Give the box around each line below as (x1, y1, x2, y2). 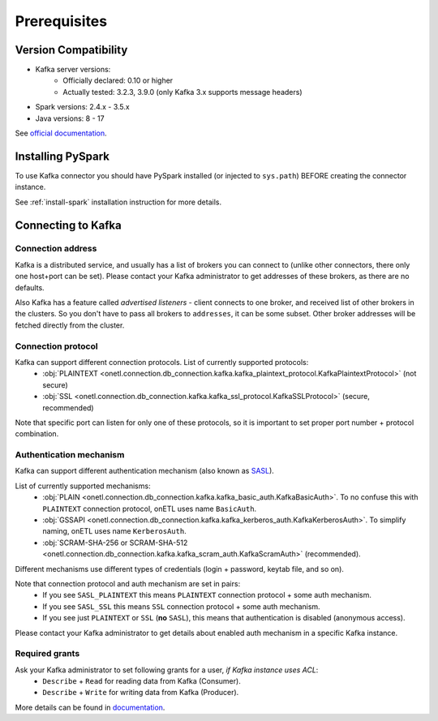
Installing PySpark (15, 149, 109, 163)
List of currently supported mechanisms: (15, 481, 151, 491)
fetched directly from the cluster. (15, 320, 125, 330)
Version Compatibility (15, 43, 128, 57)
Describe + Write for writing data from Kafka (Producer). (42, 688, 239, 697)
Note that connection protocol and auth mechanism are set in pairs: (15, 578, 241, 588)
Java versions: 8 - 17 (35, 114, 105, 123)
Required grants (15, 648, 80, 659)
